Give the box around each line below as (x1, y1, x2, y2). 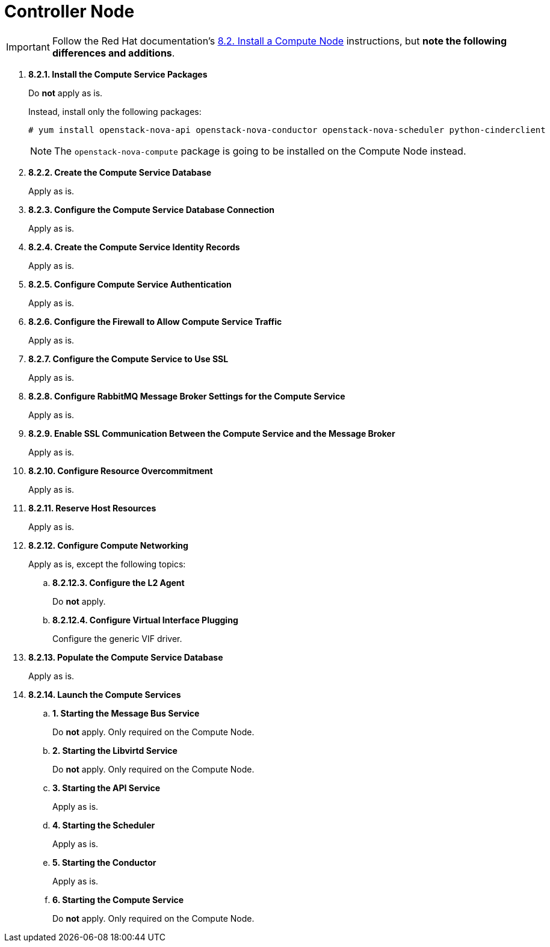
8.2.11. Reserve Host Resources (28, 502, 156, 513)
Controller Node (4, 1, 135, 22)
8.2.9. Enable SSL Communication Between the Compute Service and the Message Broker (28, 428, 395, 439)
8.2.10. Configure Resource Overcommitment (28, 465, 213, 476)
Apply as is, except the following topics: (28, 558, 186, 569)
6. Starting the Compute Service (52, 894, 184, 905)
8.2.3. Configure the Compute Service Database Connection (28, 204, 274, 215)
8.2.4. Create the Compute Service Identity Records (28, 241, 240, 252)
